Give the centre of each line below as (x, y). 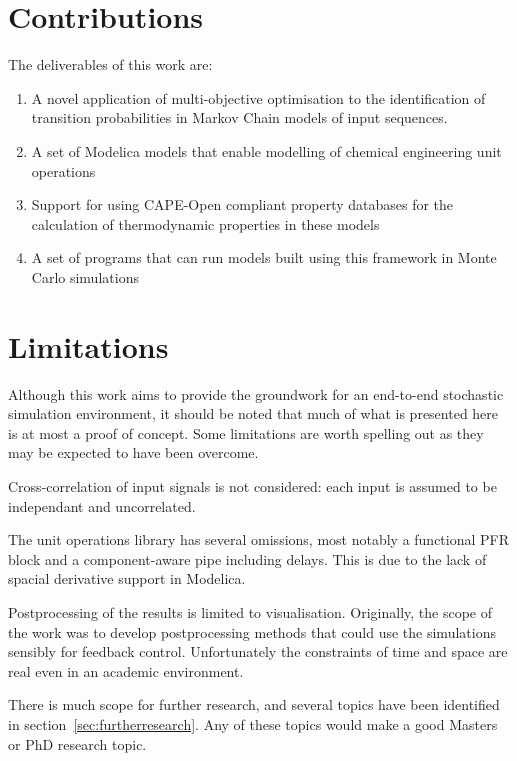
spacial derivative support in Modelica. (127, 578)
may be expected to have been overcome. (133, 452)
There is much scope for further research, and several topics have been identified (254, 704)
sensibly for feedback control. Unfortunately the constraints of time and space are (258, 651)
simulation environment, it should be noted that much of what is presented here (253, 413)
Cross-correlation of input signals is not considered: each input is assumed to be (252, 485)
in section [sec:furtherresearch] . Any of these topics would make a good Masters (253, 723)
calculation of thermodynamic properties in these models (205, 223)
